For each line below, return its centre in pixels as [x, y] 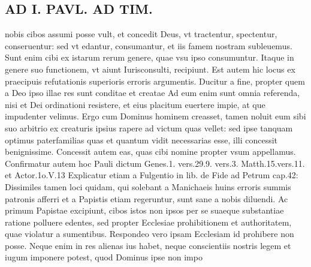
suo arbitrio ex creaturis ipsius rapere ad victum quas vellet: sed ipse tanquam [149, 127]
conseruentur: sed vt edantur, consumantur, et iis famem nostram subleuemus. [149, 45]
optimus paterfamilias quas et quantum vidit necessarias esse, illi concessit [141, 139]
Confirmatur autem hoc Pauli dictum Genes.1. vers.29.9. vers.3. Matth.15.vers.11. [155, 163]
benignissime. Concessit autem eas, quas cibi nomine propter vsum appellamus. [150, 151]
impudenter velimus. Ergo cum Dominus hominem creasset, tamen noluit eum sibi [155, 116]
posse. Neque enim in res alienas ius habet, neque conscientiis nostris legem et [148, 245]
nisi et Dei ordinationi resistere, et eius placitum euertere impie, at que [135, 104]
